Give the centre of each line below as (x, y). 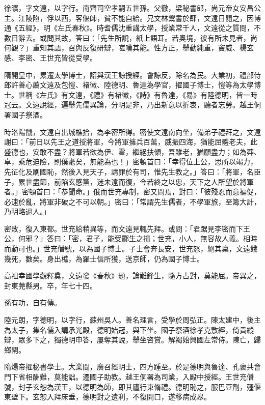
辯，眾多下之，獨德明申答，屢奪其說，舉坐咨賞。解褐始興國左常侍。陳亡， (129, 340)
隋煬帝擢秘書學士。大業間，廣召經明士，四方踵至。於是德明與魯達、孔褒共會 (132, 367)
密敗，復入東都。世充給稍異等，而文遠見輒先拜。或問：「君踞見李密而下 (124, 228)
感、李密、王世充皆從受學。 (50, 57)
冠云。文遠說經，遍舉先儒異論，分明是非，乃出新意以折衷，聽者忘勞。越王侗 (132, 105)
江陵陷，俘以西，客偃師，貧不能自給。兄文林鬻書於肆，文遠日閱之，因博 (139, 18)
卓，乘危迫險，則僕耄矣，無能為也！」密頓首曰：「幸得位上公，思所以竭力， (131, 162)
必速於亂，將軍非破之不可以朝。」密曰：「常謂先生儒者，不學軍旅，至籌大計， (132, 201)
